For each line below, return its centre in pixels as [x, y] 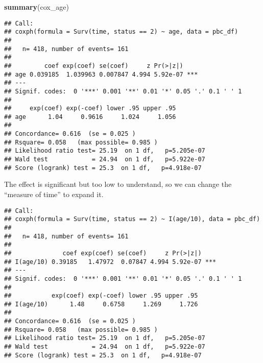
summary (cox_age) [37, 7]
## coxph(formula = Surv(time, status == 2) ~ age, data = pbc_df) [121, 32]
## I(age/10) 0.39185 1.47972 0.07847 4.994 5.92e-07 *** [110, 262]
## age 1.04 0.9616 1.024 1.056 [90, 117]
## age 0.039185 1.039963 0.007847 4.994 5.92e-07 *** [101, 74]
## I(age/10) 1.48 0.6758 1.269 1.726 [101, 304]
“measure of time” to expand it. [54, 194]
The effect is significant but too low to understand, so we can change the [118, 184]
